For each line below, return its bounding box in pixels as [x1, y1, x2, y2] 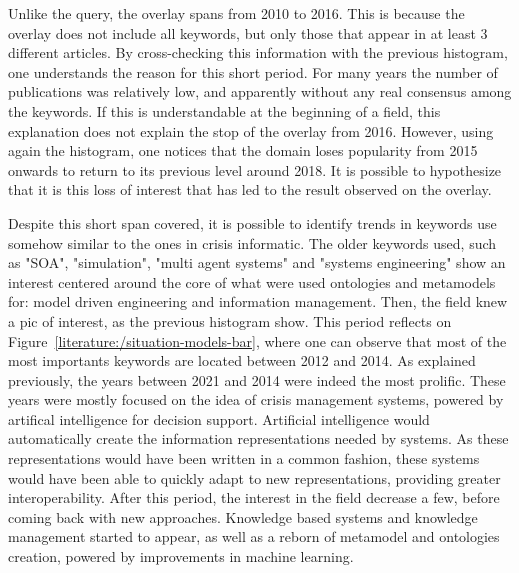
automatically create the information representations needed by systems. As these [8, 428, 509, 449]
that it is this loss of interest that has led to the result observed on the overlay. [8, 179, 492, 200]
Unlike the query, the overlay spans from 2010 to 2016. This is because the [8, 3, 465, 23]
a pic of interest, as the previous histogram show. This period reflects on [8, 310, 452, 331]
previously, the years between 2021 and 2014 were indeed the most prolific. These [8, 369, 506, 390]
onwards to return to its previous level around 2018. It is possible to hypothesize [8, 159, 502, 180]
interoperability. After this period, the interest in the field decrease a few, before [8, 487, 500, 508]
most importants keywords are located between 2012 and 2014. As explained [8, 350, 476, 371]
